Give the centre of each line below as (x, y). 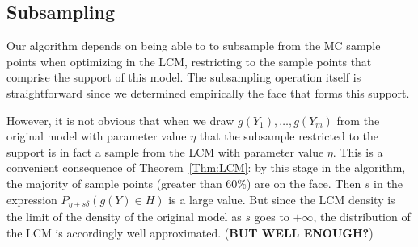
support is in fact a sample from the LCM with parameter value (165, 151)
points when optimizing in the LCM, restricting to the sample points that (189, 61)
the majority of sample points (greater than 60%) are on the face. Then (184, 183)
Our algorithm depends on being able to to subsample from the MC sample (194, 46)
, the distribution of (362, 216)
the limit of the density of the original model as (124, 216)
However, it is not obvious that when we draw (120, 120)
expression (32, 199)
